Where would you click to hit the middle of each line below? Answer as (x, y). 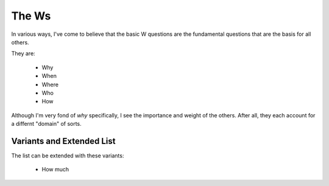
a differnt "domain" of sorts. (46, 124)
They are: (23, 53)
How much (55, 170)
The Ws (31, 16)
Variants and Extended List (63, 141)
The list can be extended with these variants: (68, 156)
